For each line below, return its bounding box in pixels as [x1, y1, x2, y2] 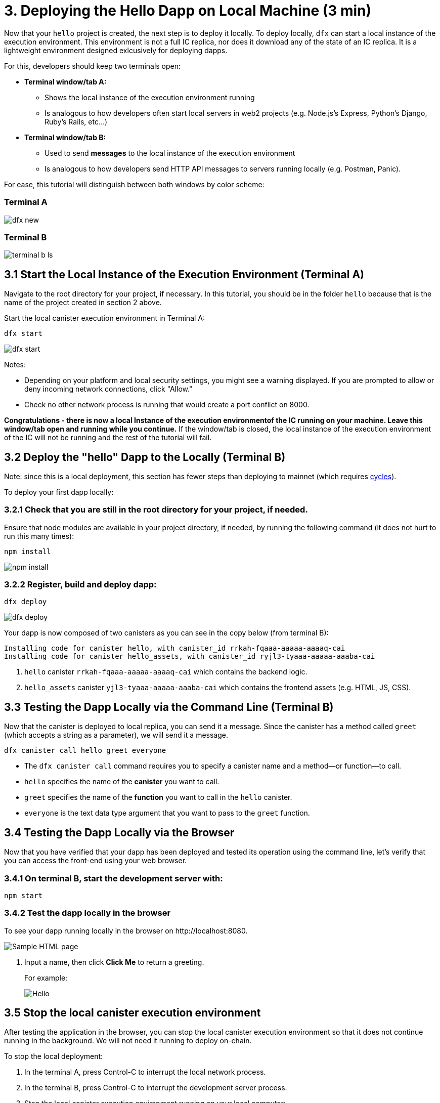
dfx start [4, 329, 42, 338]
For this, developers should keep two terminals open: [4, 61, 181, 70]
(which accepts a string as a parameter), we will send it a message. [4, 731, 228, 740]
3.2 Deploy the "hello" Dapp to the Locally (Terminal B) [4, 450, 286, 463]
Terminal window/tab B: [24, 133, 106, 142]
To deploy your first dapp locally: [4, 487, 114, 496]
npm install [4, 547, 51, 556]
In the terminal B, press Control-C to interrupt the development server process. [24, 1083, 287, 1092]
